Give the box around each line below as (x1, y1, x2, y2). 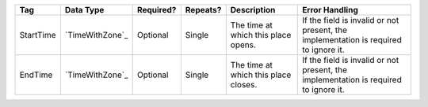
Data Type (64, 5, 105, 15)
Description (230, 5, 276, 15)
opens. (230, 39, 257, 50)
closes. (230, 79, 258, 90)
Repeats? (185, 5, 222, 15)
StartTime (19, 30, 56, 40)
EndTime (19, 69, 53, 80)
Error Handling (302, 5, 358, 15)
